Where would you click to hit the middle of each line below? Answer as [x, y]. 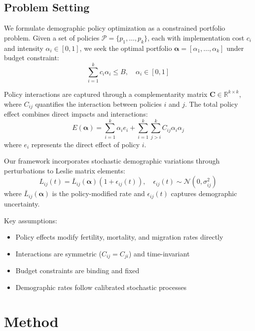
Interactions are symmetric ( [58, 253]
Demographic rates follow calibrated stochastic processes [101, 287]
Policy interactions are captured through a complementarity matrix [106, 94]
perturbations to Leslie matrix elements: [65, 170]
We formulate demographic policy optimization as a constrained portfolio [115, 28]
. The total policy [212, 103]
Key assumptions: [31, 220]
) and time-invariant [159, 253]
